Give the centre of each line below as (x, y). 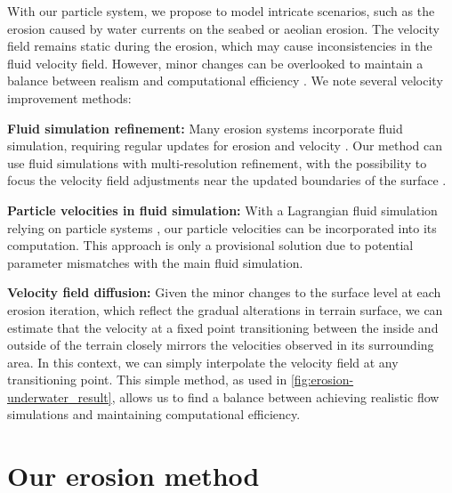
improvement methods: (69, 97)
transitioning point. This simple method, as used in (147, 380)
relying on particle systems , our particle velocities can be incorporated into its (222, 227)
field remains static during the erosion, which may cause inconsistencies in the (220, 46)
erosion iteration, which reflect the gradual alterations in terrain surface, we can (225, 309)
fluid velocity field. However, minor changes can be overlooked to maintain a (215, 63)
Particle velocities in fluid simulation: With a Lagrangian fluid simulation (222, 210)
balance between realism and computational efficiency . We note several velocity (225, 81)
